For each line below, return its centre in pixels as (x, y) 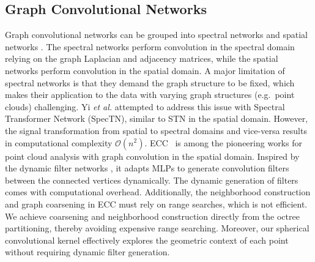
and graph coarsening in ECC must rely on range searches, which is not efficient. (156, 204)
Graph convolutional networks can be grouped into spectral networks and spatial (156, 35)
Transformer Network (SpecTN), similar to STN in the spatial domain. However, (157, 118)
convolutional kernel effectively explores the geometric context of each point (147, 240)
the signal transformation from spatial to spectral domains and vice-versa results (156, 130)
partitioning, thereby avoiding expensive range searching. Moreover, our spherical (157, 228)
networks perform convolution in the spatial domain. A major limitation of (145, 70)
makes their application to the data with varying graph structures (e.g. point (150, 95)
